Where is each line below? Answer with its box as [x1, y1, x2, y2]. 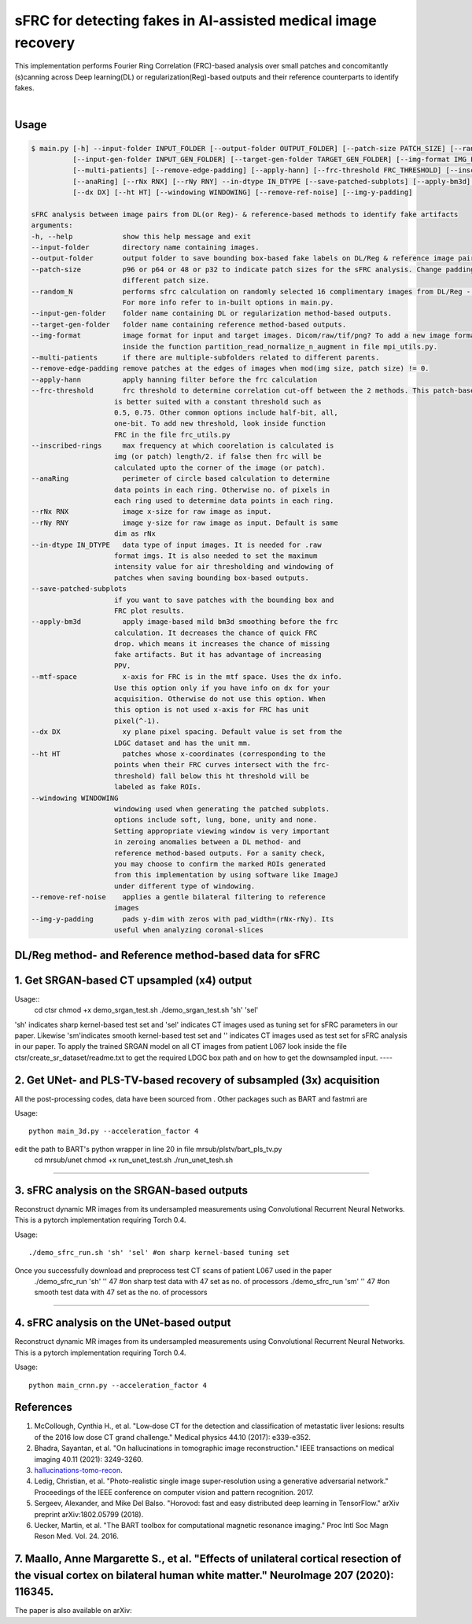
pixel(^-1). [114, 716, 160, 725]
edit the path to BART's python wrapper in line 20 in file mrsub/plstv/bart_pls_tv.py [14, 1144, 282, 1153]
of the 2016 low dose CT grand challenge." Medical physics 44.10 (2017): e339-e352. [34, 1432, 311, 1441]
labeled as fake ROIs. [114, 783, 202, 792]
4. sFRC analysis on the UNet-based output [14, 1316, 231, 1330]
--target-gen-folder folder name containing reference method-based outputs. [31, 319, 347, 329]
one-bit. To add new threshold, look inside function [114, 419, 326, 428]
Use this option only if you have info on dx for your [114, 683, 330, 692]
